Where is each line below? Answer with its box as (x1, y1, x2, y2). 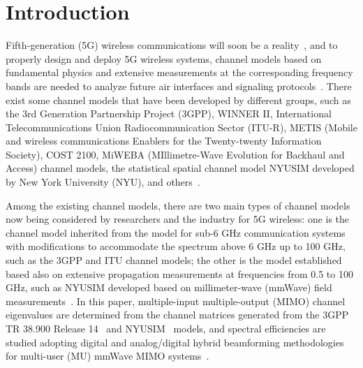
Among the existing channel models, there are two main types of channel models (6, 198, 350, 212)
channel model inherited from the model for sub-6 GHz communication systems (6, 225, 346, 240)
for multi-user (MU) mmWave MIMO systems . (6, 348, 209, 363)
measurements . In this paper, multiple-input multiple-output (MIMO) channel (6, 293, 346, 308)
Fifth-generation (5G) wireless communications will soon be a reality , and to (6, 38, 338, 52)
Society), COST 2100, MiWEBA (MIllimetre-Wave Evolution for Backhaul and (6, 147, 345, 161)
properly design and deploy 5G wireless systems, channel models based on (6, 51, 322, 66)
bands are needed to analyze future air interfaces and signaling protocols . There (6, 78, 352, 93)
